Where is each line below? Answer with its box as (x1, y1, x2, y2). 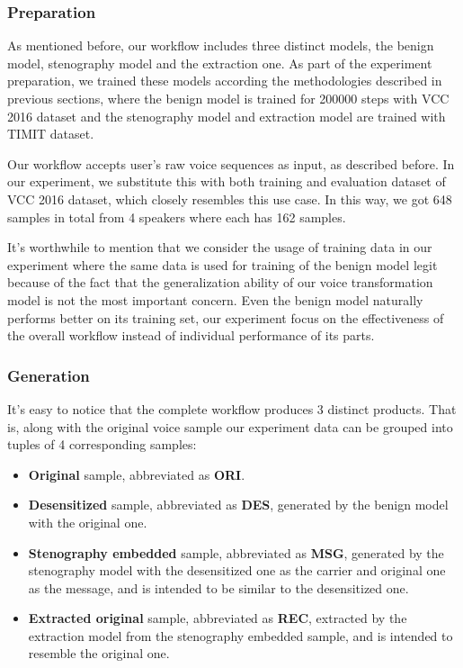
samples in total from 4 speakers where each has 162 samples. (7, 207, 346, 226)
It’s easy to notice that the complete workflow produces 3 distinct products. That (7, 399, 457, 418)
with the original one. (28, 512, 147, 531)
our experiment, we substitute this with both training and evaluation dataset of (7, 172, 446, 191)
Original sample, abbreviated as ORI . (28, 465, 245, 483)
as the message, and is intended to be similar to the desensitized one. (28, 578, 409, 597)
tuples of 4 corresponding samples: (7, 435, 197, 454)
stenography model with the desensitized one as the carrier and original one (28, 561, 446, 580)
